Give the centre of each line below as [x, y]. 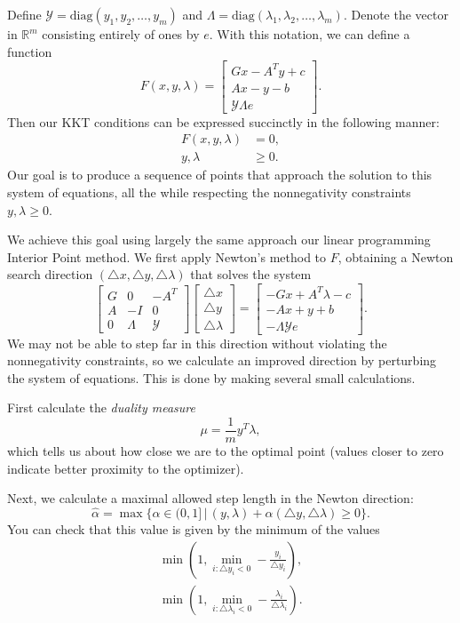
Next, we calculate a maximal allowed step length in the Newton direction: [210, 498]
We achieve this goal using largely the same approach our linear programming [219, 240]
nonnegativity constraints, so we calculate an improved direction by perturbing [222, 360]
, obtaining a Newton [396, 256]
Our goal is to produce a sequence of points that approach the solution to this [220, 175]
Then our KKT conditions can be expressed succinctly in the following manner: [223, 121]
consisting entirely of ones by [121, 34]
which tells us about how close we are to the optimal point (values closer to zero [226, 451]
